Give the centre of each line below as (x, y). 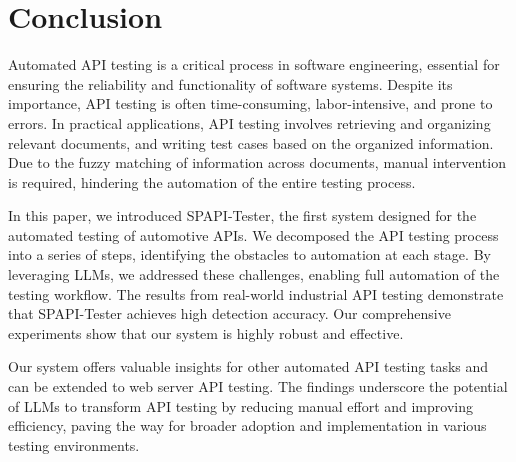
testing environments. (74, 444)
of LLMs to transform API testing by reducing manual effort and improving (240, 405)
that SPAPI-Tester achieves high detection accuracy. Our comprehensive (229, 313)
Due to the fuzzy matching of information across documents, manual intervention (257, 162)
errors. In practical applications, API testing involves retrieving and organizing (249, 122)
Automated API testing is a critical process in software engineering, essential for (254, 64)
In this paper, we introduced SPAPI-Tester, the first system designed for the (242, 215)
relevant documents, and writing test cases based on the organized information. (251, 142)
